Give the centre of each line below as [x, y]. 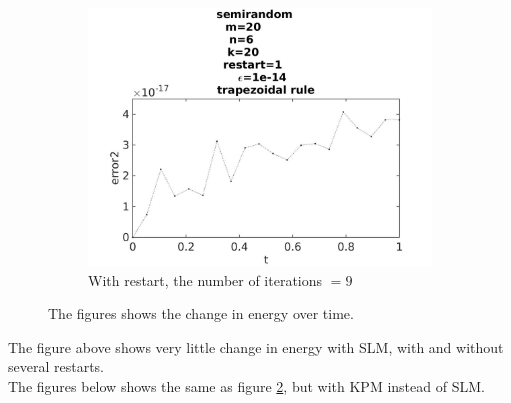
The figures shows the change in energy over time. [201, 313]
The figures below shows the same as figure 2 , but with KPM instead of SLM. [246, 385]
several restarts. [56, 366]
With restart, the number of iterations [205, 279]
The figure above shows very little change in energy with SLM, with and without [256, 346]
